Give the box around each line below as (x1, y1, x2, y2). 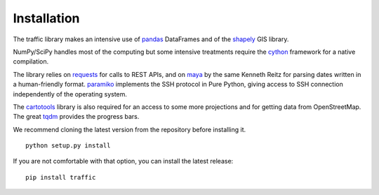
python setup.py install (25, 142, 111, 150)
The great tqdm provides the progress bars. (13, 113, 140, 121)
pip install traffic (25, 173, 96, 181)
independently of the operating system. (13, 89, 128, 98)
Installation (13, 10, 80, 26)
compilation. (13, 57, 49, 66)
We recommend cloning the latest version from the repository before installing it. (13, 125, 246, 133)
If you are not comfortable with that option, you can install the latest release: (13, 157, 234, 166)
